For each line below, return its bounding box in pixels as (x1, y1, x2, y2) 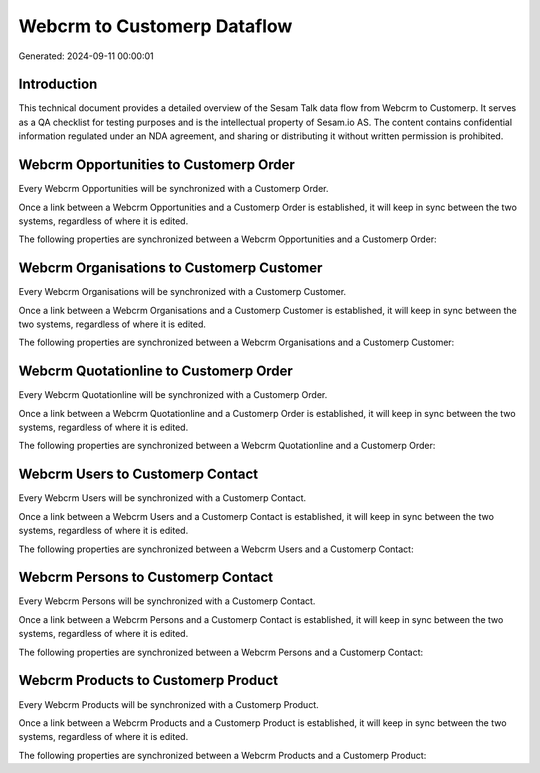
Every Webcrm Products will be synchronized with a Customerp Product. (18, 698, 319, 710)
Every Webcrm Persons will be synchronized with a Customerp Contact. (18, 595, 316, 607)
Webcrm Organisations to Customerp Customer (18, 260, 323, 277)
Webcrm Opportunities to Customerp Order (18, 156, 295, 174)
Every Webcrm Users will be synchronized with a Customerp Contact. (18, 492, 307, 504)
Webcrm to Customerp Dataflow (18, 15, 293, 37)
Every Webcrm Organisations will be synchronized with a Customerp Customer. (18, 286, 347, 298)
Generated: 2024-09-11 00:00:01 (18, 50, 154, 62)
